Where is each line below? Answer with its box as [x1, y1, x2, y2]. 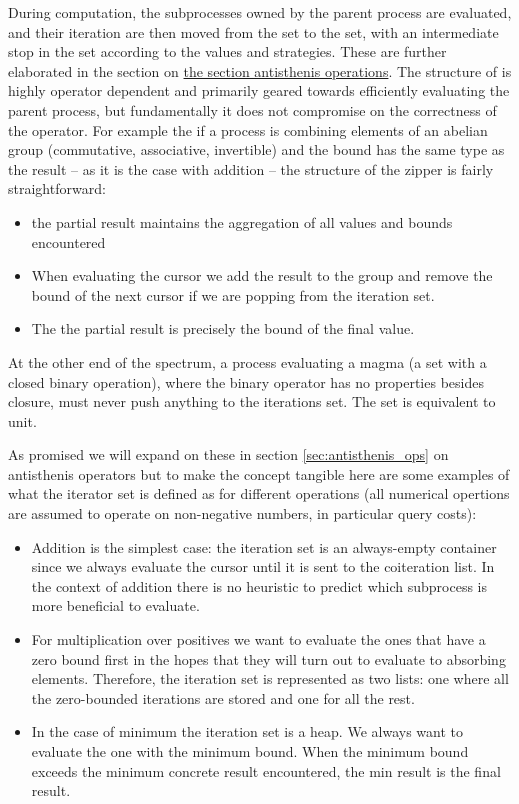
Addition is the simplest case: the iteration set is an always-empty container [31, 536, 497, 557]
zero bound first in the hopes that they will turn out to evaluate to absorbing [31, 648, 506, 669]
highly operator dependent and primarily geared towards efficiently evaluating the [8, 80, 510, 101]
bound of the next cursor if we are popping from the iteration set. [31, 284, 435, 305]
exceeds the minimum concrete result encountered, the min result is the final [31, 760, 501, 781]
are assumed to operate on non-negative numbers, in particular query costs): [8, 503, 477, 524]
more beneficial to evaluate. [31, 595, 200, 616]
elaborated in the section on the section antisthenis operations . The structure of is [8, 60, 512, 81]
